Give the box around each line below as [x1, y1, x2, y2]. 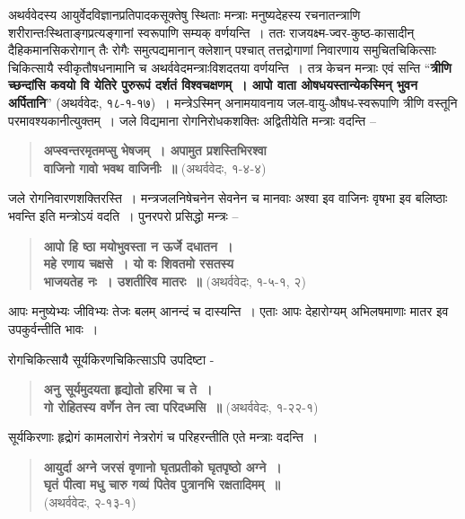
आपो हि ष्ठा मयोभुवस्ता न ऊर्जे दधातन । [43, 236, 233, 255]
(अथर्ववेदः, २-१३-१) [43, 493, 136, 512]
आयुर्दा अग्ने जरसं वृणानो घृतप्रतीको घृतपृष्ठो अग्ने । [43, 457, 282, 476]
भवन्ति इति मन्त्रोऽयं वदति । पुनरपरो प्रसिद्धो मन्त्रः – [8, 206, 239, 224]
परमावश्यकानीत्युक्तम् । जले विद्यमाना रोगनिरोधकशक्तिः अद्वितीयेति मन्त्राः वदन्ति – [8, 110, 376, 129]
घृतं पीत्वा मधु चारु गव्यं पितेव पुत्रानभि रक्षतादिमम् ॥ [43, 475, 280, 494]
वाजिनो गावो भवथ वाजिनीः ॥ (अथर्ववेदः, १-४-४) [43, 158, 267, 177]
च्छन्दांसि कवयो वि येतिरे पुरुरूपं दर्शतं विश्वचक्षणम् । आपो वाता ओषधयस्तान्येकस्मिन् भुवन [8, 75, 417, 94]
